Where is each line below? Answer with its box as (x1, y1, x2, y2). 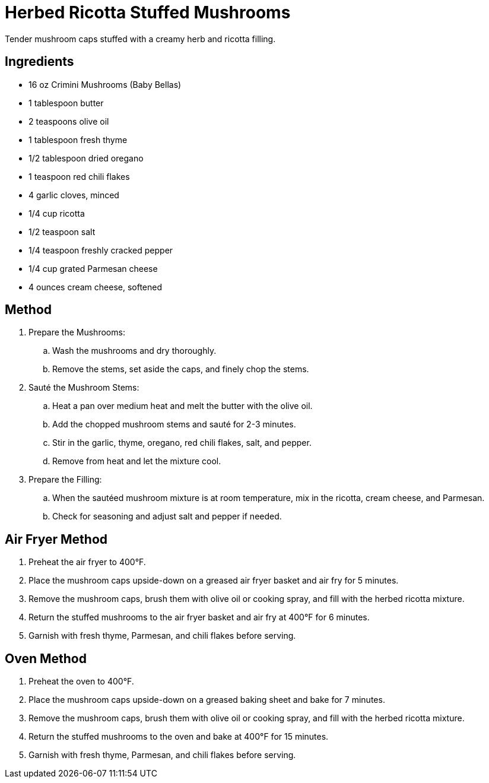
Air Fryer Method (5, 531, 108, 547)
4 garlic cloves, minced (28, 189, 119, 200)
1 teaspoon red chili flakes (28, 171, 130, 182)
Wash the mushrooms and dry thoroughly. (52, 345, 217, 356)
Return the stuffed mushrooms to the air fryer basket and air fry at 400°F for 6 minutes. (28, 612, 370, 623)
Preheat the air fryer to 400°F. (28, 557, 146, 568)
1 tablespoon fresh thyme (28, 134, 128, 145)
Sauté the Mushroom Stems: (28, 382, 139, 393)
